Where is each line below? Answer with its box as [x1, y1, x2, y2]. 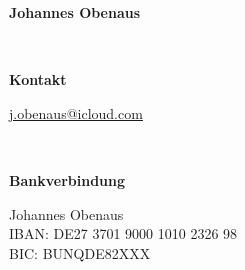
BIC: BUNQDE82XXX [9, 242, 151, 263]
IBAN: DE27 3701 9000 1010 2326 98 [9, 223, 238, 244]
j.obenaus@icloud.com [9, 102, 143, 123]
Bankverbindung [9, 169, 126, 190]
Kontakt [9, 69, 67, 90]
